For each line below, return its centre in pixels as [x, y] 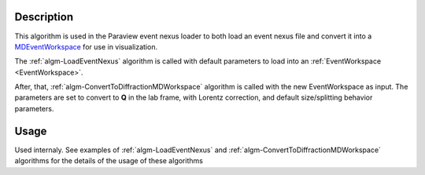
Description [44, 17]
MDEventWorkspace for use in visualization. [86, 46]
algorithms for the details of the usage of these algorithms [109, 161]
